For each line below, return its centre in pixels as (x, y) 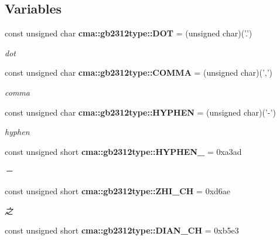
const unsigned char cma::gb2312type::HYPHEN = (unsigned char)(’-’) (140, 112)
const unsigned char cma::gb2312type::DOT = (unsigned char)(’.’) (129, 33)
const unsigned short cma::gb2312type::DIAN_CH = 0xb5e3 (122, 230)
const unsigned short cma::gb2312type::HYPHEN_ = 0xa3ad (123, 151)
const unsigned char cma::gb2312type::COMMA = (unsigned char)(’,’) (139, 72)
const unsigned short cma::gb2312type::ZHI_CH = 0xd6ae (118, 190)
